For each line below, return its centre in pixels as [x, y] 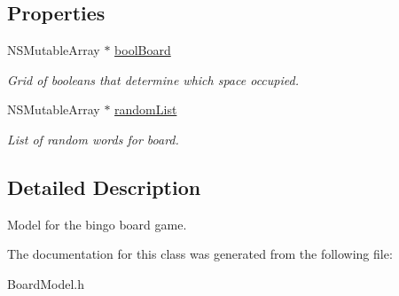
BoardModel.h [46, 283]
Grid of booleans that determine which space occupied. [153, 79]
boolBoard [143, 50]
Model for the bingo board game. [97, 224]
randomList [146, 109]
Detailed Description [104, 187]
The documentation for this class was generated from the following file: [200, 254]
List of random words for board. [93, 139]
